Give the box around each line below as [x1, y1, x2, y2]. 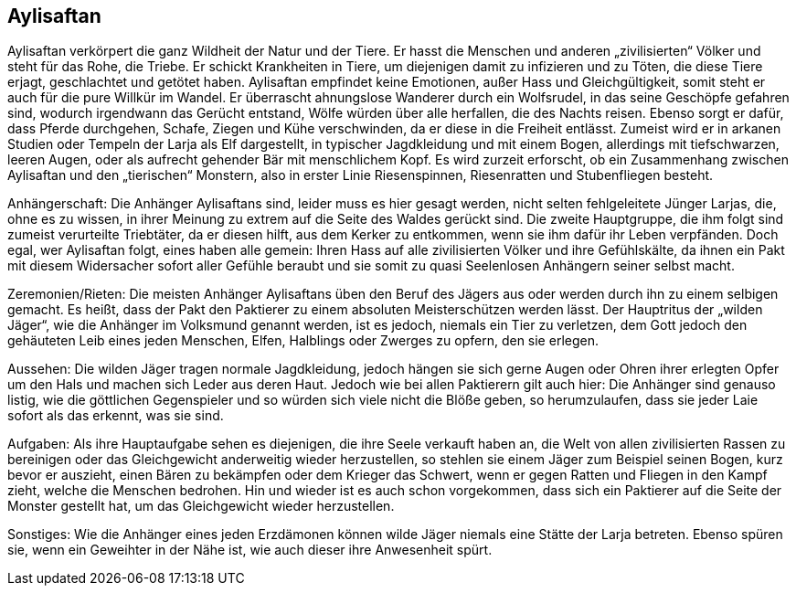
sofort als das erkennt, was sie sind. [7, 408, 224, 424]
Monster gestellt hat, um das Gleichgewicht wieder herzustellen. [7, 498, 395, 514]
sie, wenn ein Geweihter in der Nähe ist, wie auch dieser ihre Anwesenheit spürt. [7, 542, 493, 558]
